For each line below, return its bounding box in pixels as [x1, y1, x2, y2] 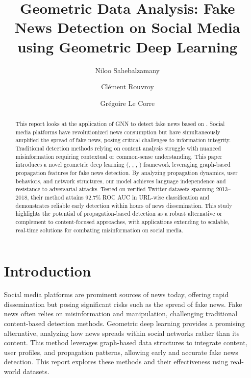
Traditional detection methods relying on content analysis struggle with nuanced [15, 144, 221, 152]
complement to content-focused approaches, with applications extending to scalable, [15, 217, 229, 226]
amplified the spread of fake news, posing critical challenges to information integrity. [15, 136, 231, 144]
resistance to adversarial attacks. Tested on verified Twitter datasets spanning [15, 185, 214, 193]
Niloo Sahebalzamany [95, 65, 160, 75]
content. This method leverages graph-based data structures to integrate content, [4, 337, 248, 348]
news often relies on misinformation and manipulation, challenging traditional [4, 308, 238, 319]
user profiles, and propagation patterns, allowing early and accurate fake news [4, 347, 238, 357]
